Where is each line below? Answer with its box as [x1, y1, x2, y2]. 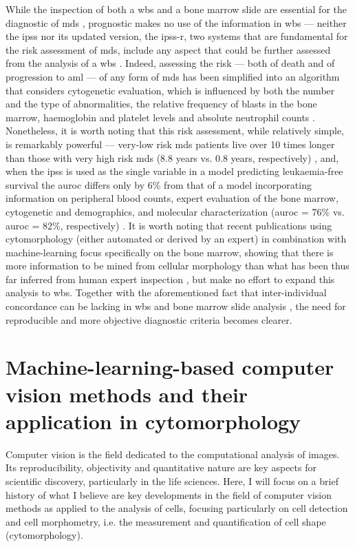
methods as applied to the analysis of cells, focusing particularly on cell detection [6, 501, 348, 515]
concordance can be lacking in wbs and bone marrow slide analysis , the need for [6, 299, 346, 313]
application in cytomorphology [6, 406, 301, 435]
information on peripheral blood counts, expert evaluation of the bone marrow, [6, 191, 338, 205]
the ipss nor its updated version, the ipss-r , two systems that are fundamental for [6, 29, 348, 43]
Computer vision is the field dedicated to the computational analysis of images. [6, 446, 340, 461]
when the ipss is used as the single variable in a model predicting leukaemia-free [6, 164, 343, 178]
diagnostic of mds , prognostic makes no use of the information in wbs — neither [6, 15, 347, 30]
